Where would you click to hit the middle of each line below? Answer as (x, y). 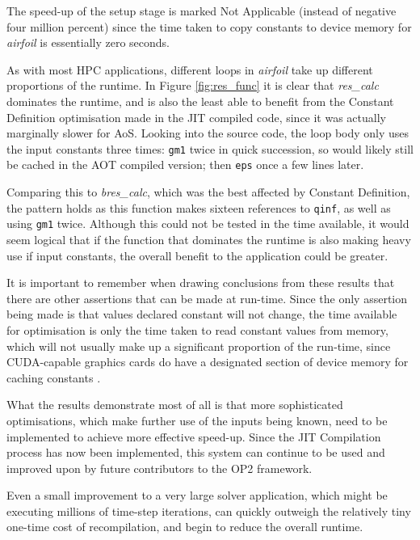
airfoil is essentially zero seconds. (88, 42)
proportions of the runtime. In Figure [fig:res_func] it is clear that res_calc (193, 85)
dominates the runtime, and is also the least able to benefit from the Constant (200, 101)
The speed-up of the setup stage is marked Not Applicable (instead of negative (202, 11)
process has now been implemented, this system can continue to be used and (196, 452)
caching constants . (54, 377)
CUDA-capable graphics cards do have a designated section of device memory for (208, 362)
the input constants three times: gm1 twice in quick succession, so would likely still (210, 148)
